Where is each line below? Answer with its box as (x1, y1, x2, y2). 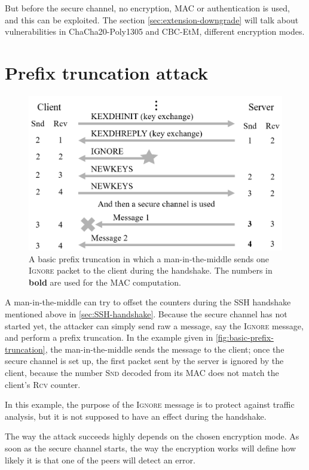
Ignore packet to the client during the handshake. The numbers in (29, 264, 273, 277)
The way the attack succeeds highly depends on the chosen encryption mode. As (5, 430, 299, 442)
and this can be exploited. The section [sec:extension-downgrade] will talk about (5, 13, 299, 26)
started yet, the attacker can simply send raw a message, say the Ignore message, (5, 319, 304, 332)
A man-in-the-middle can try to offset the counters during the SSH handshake (5, 296, 291, 308)
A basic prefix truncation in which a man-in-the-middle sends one (29, 252, 270, 265)
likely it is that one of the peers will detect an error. (5, 453, 195, 466)
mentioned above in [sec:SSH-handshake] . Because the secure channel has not (5, 307, 287, 320)
